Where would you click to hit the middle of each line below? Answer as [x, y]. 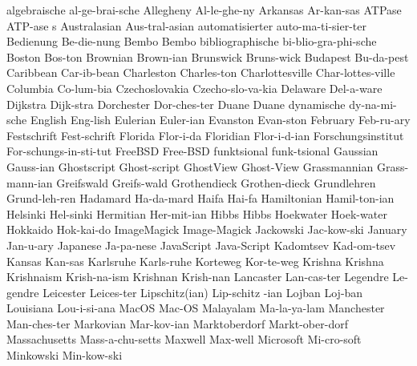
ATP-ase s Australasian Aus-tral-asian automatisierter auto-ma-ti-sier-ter [187, 25]
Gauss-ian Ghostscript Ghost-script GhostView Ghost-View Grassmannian [190, 166]
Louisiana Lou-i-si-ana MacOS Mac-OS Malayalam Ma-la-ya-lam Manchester [196, 308]
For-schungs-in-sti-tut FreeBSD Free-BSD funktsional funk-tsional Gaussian [192, 151]
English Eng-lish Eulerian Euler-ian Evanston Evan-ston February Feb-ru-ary [221, 120]
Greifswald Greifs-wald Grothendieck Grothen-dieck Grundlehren [216, 182]
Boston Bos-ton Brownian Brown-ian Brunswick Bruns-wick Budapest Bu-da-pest [208, 56]
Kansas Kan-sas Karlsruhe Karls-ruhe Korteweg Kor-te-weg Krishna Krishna [195, 261]
